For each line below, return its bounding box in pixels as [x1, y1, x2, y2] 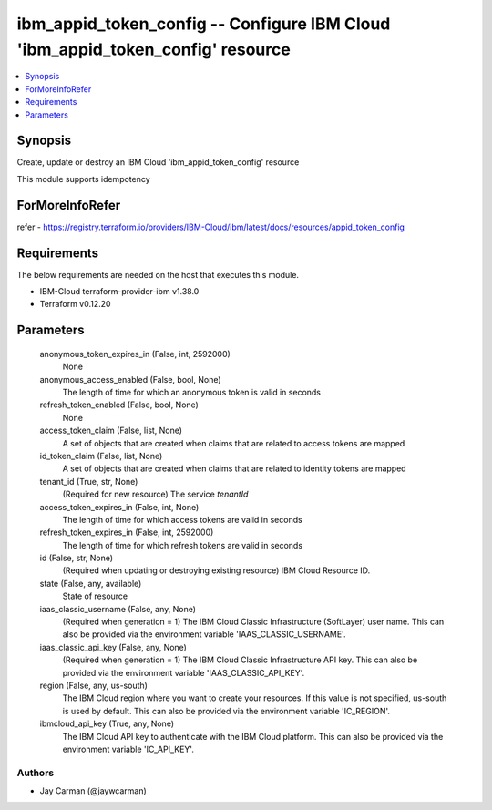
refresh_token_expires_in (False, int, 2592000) [39, 527, 214, 538]
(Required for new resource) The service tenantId [62, 488, 249, 500]
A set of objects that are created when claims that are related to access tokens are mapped [62, 437, 405, 448]
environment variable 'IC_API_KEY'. [62, 743, 195, 754]
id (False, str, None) [39, 552, 114, 564]
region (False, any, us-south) [39, 680, 148, 691]
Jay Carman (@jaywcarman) [39, 785, 148, 796]
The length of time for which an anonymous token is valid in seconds [62, 386, 322, 397]
